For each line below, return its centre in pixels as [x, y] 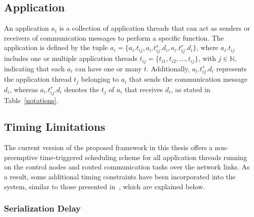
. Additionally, [168, 68]
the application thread [38, 79]
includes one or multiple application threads [71, 58]
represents [231, 68]
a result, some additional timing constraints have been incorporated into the [120, 177]
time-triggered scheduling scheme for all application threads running [144, 157]
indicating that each [34, 68]
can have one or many [108, 68]
